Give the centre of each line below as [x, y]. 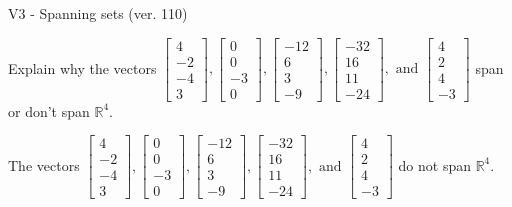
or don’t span [49, 110]
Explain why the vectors [82, 67]
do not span [434, 164]
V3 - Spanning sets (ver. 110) [98, 13]
